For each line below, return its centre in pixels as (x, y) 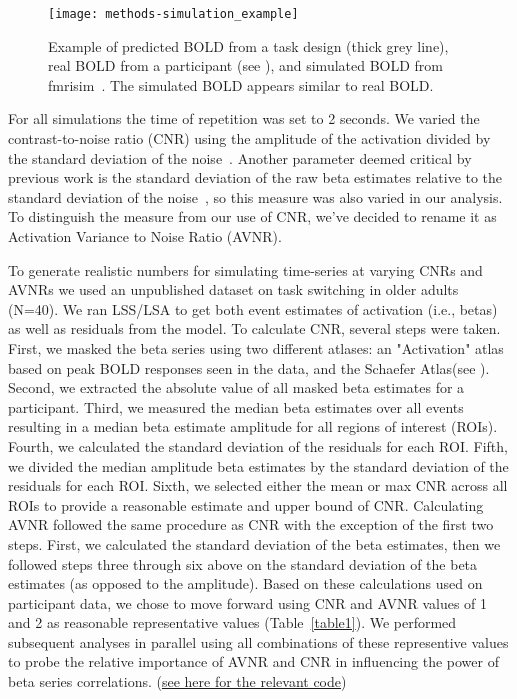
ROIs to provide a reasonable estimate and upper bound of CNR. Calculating (246, 504)
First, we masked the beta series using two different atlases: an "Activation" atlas (256, 347)
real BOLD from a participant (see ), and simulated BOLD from (246, 65)
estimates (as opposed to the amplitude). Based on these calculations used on (245, 583)
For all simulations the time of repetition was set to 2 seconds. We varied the (244, 118)
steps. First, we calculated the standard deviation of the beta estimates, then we (254, 543)
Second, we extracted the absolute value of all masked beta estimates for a (236, 387)
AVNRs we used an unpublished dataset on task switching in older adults (233, 289)
